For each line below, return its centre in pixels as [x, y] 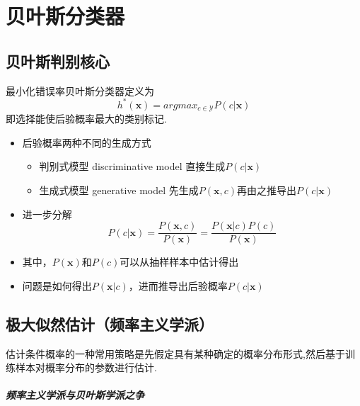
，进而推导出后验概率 [178, 285]
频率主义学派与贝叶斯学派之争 [75, 395]
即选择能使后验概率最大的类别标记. [86, 119]
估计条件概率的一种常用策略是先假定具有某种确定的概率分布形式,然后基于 [175, 353]
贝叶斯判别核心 [58, 61]
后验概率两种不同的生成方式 [87, 142]
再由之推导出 [267, 190]
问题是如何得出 [57, 285]
